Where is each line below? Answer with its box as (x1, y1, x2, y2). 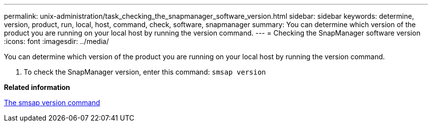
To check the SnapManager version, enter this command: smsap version (24, 68, 266, 76)
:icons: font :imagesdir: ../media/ (4, 37, 109, 45)
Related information (4, 83, 71, 91)
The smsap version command (4, 98, 100, 107)
